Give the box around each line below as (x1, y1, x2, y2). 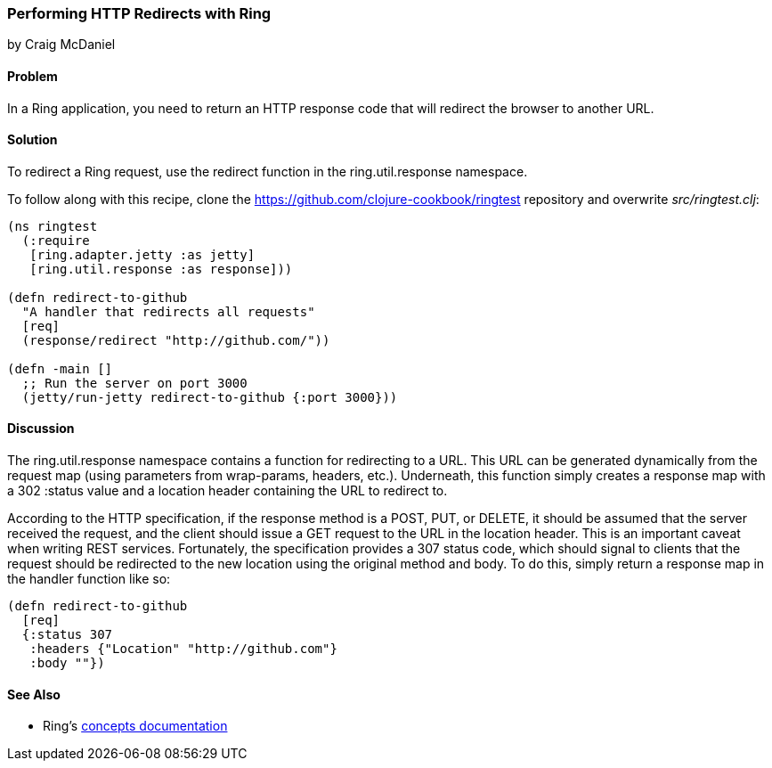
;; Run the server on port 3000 (21, 375, 248, 390)
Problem (7, 68, 58, 84)
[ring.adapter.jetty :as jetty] (29, 247, 256, 262)
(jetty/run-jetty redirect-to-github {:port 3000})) (21, 389, 398, 404)
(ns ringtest (7, 218, 98, 233)
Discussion (7, 421, 75, 437)
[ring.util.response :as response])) (29, 261, 293, 276)
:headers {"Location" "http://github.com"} (29, 641, 337, 657)
